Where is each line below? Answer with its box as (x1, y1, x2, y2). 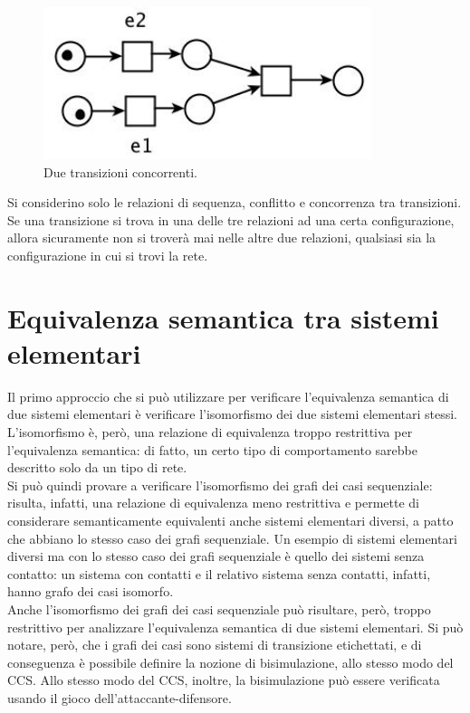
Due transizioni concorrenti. (43, 162, 197, 181)
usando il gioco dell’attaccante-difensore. (7, 688, 232, 707)
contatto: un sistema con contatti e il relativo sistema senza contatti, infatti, (7, 564, 431, 583)
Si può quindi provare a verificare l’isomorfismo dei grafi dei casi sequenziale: (7, 475, 433, 494)
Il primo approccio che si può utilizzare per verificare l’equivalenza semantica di (7, 386, 449, 405)
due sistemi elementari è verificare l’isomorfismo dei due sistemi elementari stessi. (7, 404, 458, 423)
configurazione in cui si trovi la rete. (7, 245, 208, 264)
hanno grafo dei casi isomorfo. (7, 582, 174, 601)
